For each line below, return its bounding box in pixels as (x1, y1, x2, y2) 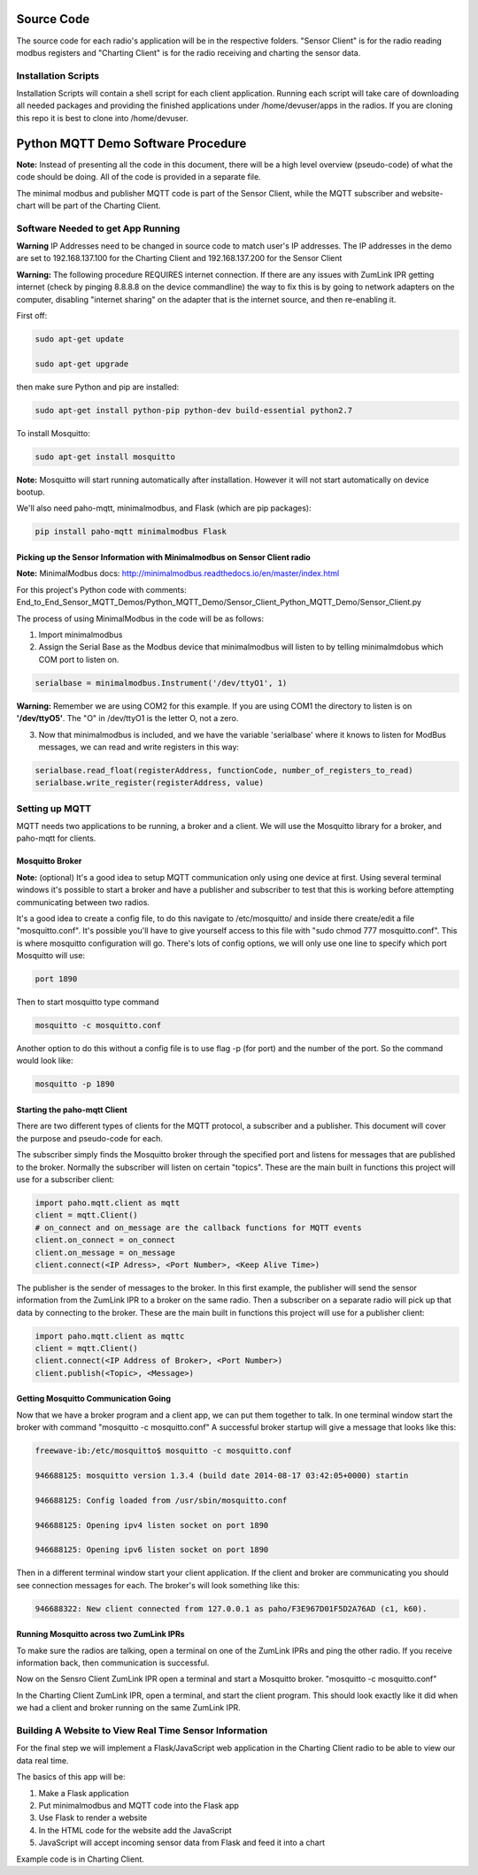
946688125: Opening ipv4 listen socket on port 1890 (35, 1520, 269, 1530)
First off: (16, 311, 48, 320)
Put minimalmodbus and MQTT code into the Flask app (38, 1800, 239, 1810)
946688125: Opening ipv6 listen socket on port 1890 (35, 1545, 269, 1555)
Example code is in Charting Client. (16, 1854, 145, 1864)
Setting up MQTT (16, 802, 92, 814)
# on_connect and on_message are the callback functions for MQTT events (35, 1222, 362, 1233)
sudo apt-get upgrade (35, 358, 129, 369)
